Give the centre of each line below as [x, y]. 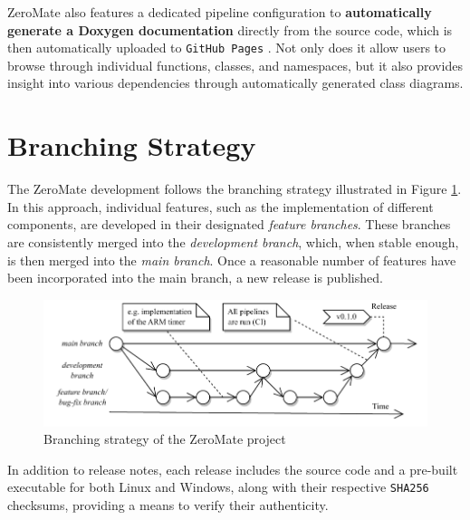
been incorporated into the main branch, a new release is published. [195, 278]
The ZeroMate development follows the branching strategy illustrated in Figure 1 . [235, 189]
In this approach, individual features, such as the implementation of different [221, 206]
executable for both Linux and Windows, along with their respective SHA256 [218, 487]
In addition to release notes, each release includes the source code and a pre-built [233, 469]
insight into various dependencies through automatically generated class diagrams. [235, 83]
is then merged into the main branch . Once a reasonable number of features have [232, 260]
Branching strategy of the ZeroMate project [165, 439]
